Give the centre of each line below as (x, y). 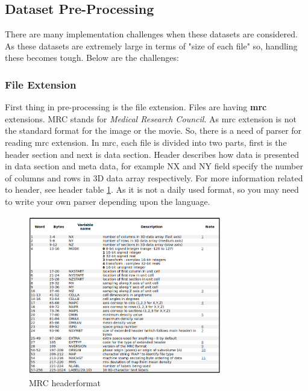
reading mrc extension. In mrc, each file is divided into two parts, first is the (146, 142)
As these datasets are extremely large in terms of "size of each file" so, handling (151, 45)
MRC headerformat (65, 382)
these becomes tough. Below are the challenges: (92, 58)
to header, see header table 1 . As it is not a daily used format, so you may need (152, 189)
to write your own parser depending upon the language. (108, 201)
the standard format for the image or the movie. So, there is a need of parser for (153, 130)
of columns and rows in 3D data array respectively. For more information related (154, 177)
